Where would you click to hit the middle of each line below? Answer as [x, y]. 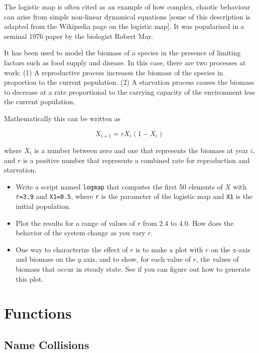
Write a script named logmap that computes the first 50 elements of [119, 186]
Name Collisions [47, 345]
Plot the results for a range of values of [75, 223]
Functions [38, 313]
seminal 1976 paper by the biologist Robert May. [79, 36]
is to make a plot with [169, 249]
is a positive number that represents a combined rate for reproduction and [136, 160]
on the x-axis [231, 249]
